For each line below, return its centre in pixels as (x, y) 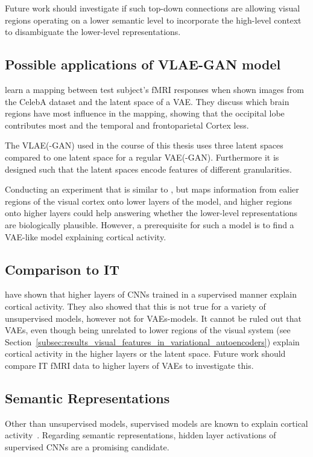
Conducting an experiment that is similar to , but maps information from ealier (152, 189)
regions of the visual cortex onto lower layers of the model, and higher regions (149, 201)
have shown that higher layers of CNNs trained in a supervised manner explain (151, 294)
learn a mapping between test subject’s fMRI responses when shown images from (154, 89)
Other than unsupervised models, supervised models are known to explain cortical (156, 423)
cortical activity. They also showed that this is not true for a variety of (135, 306)
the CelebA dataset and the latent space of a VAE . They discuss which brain (147, 101)
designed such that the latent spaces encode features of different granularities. (148, 169)
